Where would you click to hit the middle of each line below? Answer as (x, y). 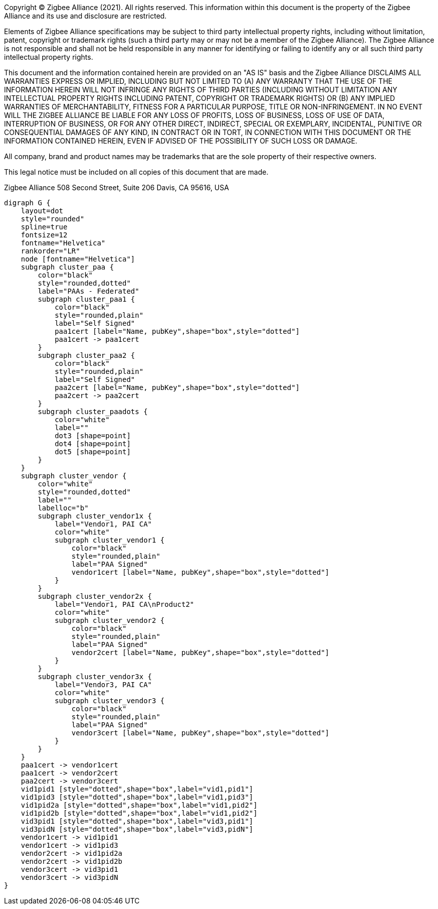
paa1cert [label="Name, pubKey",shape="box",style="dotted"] (177, 331)
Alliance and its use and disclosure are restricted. (85, 16)
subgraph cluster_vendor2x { (95, 596)
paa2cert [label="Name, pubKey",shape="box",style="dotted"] (177, 387)
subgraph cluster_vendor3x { (95, 677)
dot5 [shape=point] (93, 452)
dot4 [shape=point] (93, 444)
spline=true (44, 227)
